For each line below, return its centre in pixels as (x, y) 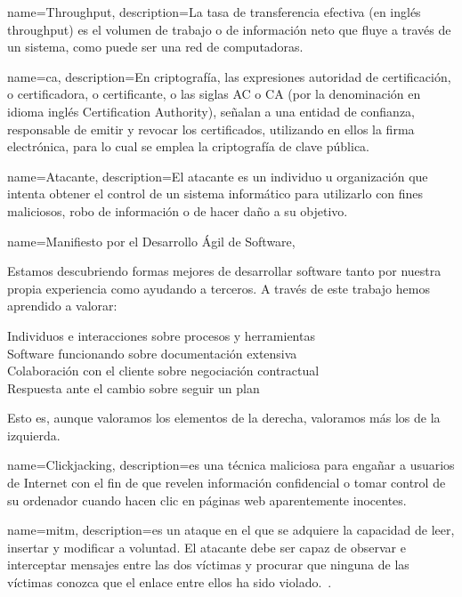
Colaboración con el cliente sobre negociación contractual (163, 371)
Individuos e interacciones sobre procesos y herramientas (161, 335)
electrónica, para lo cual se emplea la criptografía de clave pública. (188, 146)
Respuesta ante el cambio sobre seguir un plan (134, 387)
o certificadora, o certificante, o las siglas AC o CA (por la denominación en (214, 94)
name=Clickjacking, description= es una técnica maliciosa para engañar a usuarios (231, 465)
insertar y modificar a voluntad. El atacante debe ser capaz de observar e (207, 547)
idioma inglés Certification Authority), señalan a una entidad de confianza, (211, 111)
